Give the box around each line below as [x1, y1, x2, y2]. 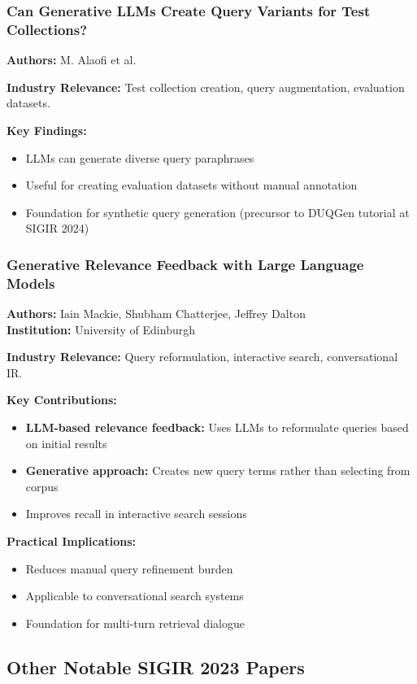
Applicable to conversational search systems [25, 587, 244, 604]
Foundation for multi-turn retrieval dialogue [25, 614, 245, 631]
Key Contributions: [7, 391, 117, 408]
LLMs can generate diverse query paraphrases [25, 149, 254, 166]
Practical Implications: [7, 532, 137, 549]
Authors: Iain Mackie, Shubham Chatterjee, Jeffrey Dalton [7, 305, 306, 322]
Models [7, 272, 55, 293]
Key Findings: [7, 121, 87, 138]
